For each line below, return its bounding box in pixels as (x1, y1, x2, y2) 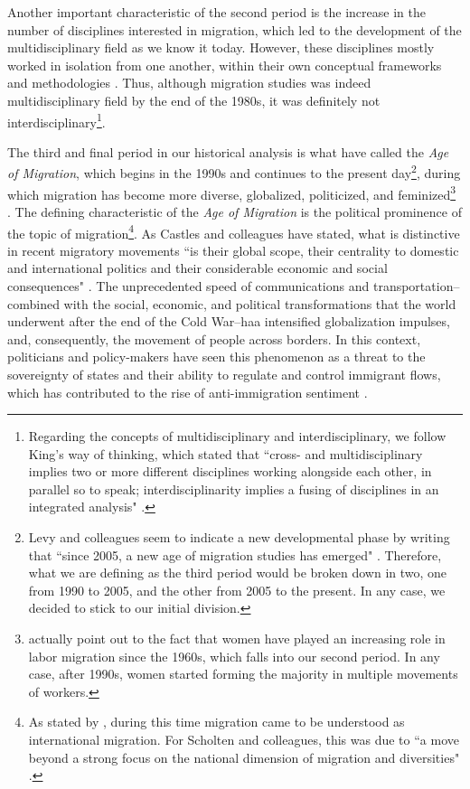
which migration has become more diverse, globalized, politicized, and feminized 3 (7, 182, 456, 203)
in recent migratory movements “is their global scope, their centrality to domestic (7, 240, 459, 259)
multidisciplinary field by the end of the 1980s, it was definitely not (7, 90, 381, 109)
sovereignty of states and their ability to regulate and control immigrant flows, (7, 364, 441, 383)
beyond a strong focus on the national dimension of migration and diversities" (28, 747, 460, 766)
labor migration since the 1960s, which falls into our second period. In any (28, 646, 440, 665)
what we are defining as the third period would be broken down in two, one (28, 563, 447, 582)
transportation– (372, 276, 460, 295)
